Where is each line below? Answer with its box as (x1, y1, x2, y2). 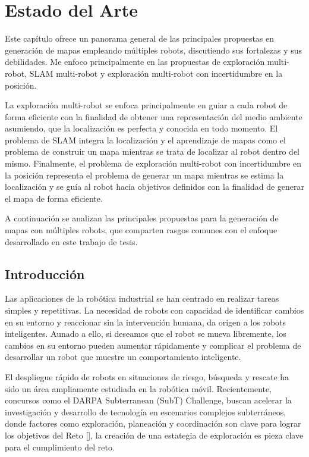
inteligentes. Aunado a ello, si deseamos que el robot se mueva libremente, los (5, 327, 286, 340)
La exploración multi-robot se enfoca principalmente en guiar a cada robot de (5, 99, 288, 111)
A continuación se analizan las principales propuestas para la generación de (5, 212, 279, 224)
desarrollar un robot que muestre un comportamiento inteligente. (5, 350, 241, 363)
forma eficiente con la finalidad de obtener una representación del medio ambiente (5, 110, 302, 123)
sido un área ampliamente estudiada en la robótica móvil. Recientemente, (5, 382, 272, 395)
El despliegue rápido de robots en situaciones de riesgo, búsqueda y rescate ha (5, 370, 289, 383)
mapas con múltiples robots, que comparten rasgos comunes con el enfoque (5, 224, 278, 236)
